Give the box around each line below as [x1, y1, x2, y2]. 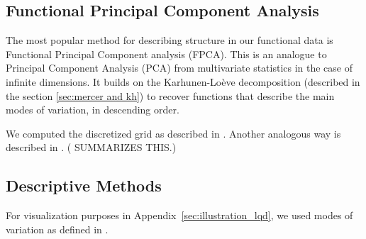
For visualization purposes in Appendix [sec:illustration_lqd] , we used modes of [6, 208, 353, 223]
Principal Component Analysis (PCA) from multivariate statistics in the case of [6, 60, 353, 75]
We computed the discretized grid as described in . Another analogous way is [6, 126, 341, 140]
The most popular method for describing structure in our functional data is [6, 33, 333, 48]
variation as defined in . [6, 221, 109, 236]
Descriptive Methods [6, 174, 162, 196]
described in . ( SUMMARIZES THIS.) [6, 140, 177, 155]
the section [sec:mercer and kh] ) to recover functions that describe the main [6, 88, 335, 103]
